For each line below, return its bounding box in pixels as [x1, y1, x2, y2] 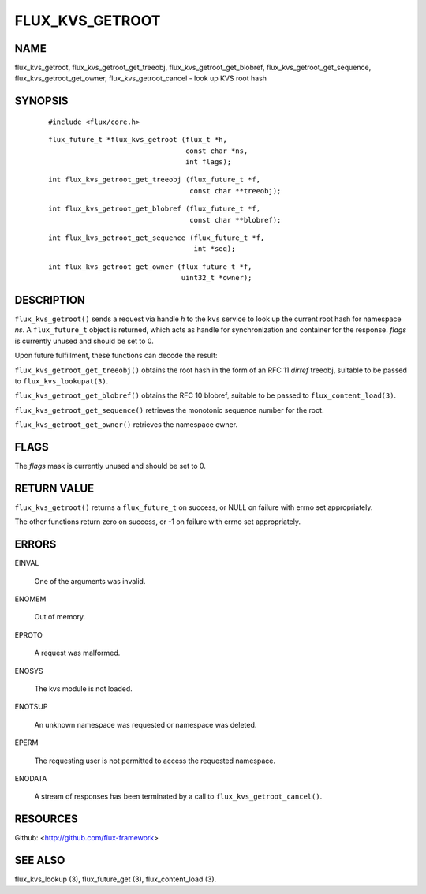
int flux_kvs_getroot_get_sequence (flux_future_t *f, [48, 233, 265, 242]
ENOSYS [14, 666, 43, 675]
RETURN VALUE [14, 481, 95, 495]
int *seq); [193, 245, 236, 253]
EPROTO [14, 630, 43, 639]
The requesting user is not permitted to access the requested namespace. [34, 756, 276, 765]
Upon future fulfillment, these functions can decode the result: [14, 351, 218, 361]
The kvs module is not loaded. [34, 684, 133, 694]
